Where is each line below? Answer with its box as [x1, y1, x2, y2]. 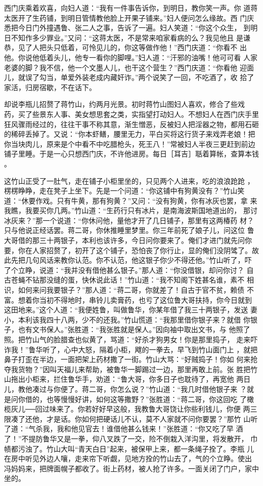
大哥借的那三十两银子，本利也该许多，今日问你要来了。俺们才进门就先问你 [4, 235, 252, 246]
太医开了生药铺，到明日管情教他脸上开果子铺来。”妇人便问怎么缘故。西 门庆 [4, 12, 254, 23]
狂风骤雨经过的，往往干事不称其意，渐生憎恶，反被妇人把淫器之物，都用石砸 [4, 118, 259, 129]
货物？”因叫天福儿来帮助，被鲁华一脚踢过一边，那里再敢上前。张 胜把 [18, 363, 251, 374]
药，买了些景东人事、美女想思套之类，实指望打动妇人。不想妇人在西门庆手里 [4, 108, 259, 119]
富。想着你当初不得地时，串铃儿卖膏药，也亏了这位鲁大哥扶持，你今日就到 [4, 294, 252, 305]
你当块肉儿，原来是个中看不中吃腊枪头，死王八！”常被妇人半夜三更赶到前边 [4, 138, 255, 149]
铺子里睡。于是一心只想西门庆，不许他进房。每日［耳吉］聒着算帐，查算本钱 [4, 148, 259, 159]
